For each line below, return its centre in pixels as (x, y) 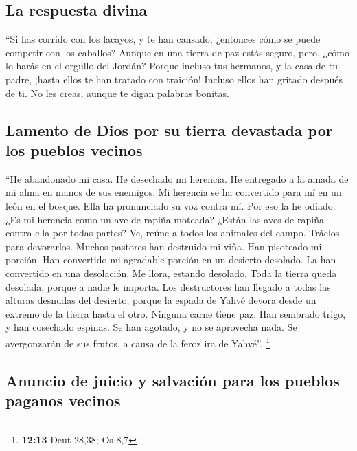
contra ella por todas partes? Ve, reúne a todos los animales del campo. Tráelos (173, 233)
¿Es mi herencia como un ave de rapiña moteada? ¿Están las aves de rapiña (165, 219)
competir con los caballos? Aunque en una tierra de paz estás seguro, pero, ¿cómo (178, 52)
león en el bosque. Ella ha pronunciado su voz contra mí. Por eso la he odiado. (171, 205)
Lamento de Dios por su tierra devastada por (169, 130)
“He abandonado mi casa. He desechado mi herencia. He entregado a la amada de (177, 178)
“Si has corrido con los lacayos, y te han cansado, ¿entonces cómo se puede (163, 39)
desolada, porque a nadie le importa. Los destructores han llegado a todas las (168, 286)
